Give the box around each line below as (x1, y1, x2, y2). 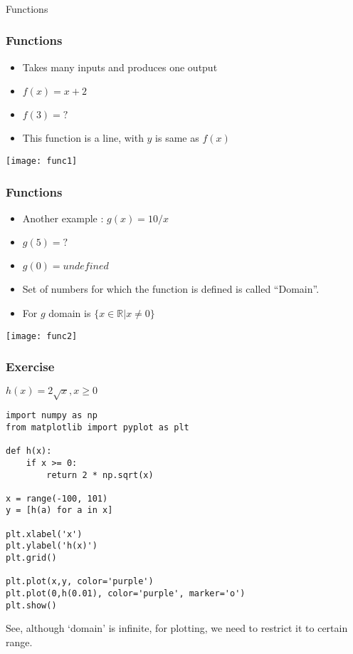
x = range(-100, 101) (6, 493, 108, 504)
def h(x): (6, 446, 52, 457)
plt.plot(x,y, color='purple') (6, 576, 154, 587)
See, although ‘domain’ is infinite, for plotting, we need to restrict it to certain (6, 621, 348, 635)
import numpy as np (6, 410, 98, 421)
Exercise (6, 358, 55, 375)
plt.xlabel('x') (6, 529, 83, 539)
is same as (155, 130, 199, 145)
